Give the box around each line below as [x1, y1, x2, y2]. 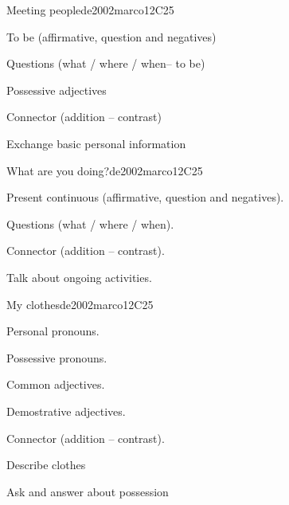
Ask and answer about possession [6, 483, 169, 499]
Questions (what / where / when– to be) [6, 55, 205, 72]
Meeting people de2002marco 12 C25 [6, 2, 174, 18]
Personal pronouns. [6, 323, 100, 339]
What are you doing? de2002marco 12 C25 [6, 162, 203, 178]
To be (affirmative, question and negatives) [6, 28, 217, 45]
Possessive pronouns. [6, 349, 107, 366]
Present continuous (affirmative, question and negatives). [6, 189, 284, 206]
